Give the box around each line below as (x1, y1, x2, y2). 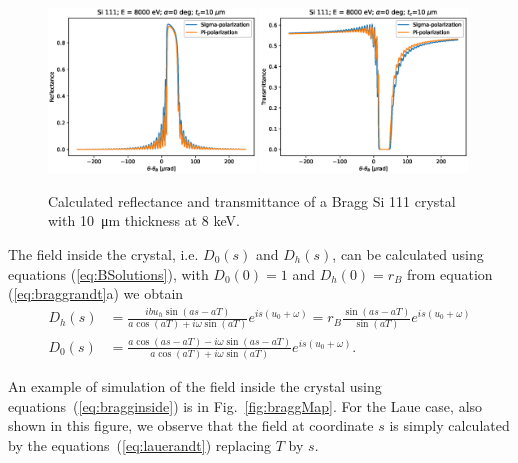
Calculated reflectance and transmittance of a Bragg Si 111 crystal (48, 190, 456, 211)
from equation (407, 263, 493, 284)
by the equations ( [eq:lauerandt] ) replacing (8, 435, 272, 456)
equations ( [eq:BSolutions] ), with (8, 263, 209, 284)
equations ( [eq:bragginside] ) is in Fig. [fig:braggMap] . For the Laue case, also (8, 395, 483, 416)
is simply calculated (389, 415, 510, 436)
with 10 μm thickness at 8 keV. (48, 210, 240, 231)
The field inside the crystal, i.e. (8, 243, 199, 264)
